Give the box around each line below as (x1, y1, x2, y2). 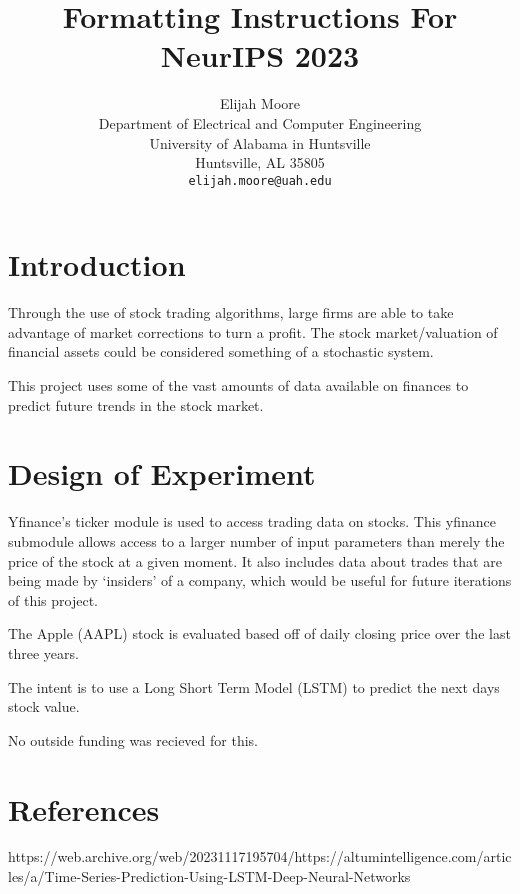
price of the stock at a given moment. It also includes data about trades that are (8, 550, 502, 571)
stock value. (8, 696, 80, 717)
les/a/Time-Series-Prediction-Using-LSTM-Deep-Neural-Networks (8, 866, 411, 887)
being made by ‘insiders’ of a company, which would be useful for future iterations (8, 570, 512, 591)
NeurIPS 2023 (160, 35, 360, 76)
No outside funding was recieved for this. (8, 729, 258, 750)
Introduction (8, 244, 186, 285)
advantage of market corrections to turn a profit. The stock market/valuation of (8, 321, 498, 342)
